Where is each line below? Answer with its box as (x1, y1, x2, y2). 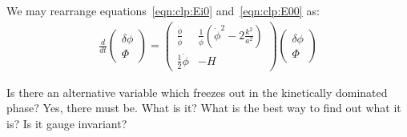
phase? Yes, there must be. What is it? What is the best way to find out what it (6, 99, 401, 116)
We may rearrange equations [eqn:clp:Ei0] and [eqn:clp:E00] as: (6, 2, 320, 18)
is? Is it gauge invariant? (6, 115, 127, 131)
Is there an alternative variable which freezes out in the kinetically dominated (6, 83, 388, 100)
